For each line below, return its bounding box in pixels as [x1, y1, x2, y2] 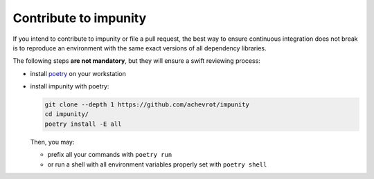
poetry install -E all [44, 120, 122, 128]
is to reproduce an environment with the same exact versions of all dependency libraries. [12, 44, 267, 52]
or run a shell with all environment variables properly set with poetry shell [47, 160, 267, 169]
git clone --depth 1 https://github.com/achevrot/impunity [44, 101, 249, 109]
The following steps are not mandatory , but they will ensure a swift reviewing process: [12, 57, 261, 65]
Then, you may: [30, 138, 75, 146]
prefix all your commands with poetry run [47, 151, 172, 159]
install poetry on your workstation [30, 69, 126, 77]
